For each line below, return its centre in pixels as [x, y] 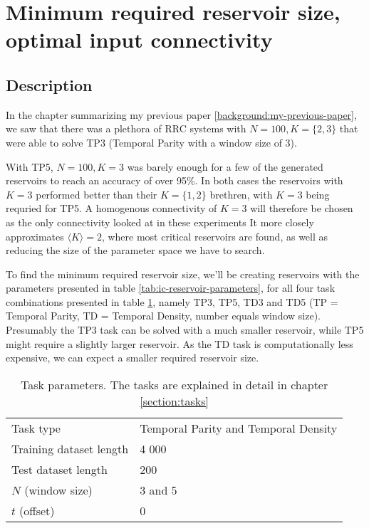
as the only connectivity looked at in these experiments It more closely [160, 222]
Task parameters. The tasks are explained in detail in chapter [175, 384]
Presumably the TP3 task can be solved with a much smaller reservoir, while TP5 [185, 330]
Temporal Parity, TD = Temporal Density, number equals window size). [163, 316]
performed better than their [97, 194]
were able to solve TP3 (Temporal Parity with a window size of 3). [151, 142]
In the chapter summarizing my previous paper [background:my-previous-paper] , [181, 114]
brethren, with [241, 194]
